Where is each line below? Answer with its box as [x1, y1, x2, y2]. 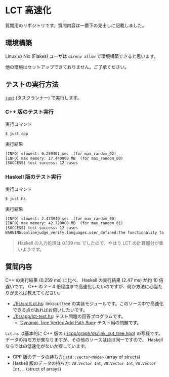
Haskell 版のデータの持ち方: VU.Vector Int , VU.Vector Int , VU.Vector [12, 360, 156, 366]
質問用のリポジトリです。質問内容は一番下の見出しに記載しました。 [5, 22, 147, 28]
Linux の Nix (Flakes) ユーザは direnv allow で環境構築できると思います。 [5, 53, 158, 59]
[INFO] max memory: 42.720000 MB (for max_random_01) [5, 221, 123, 226]
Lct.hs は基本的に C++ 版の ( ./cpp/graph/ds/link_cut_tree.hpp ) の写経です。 [5, 330, 163, 336]
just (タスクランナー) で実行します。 [5, 94, 82, 100]
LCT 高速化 [5, 5, 52, 16]
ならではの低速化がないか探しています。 [5, 343, 89, 349]
